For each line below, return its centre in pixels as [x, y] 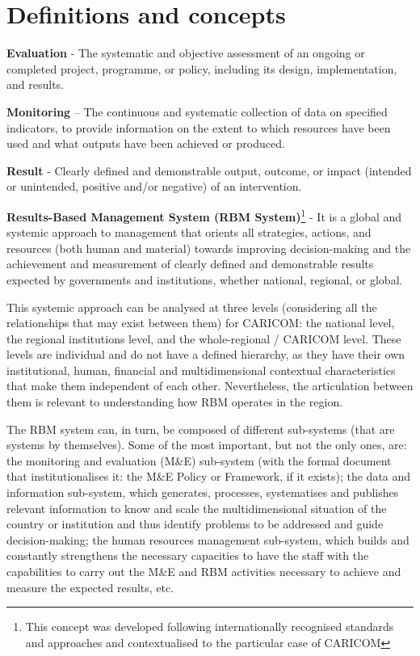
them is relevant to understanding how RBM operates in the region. [175, 402]
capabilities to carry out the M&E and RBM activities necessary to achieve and [204, 571]
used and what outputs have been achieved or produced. [146, 143]
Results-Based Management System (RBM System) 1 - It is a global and [204, 215]
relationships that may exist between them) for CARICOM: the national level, [201, 323]
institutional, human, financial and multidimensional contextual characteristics [201, 370]
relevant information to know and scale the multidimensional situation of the [197, 508]
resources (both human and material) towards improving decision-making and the [209, 248]
